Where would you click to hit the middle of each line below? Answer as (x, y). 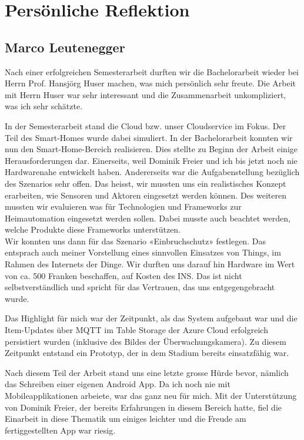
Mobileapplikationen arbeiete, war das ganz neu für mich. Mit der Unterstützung (151, 396)
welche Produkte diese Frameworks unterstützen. (93, 229)
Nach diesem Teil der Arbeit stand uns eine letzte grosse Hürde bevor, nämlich (147, 372)
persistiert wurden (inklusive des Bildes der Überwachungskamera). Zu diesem (146, 341)
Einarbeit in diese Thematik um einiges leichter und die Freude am (126, 419)
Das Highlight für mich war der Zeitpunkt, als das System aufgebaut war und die (151, 318)
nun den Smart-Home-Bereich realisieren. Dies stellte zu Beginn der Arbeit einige (151, 149)
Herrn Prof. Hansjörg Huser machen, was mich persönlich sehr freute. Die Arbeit (151, 83)
